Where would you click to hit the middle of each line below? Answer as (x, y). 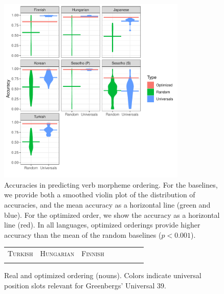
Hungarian (57, 253)
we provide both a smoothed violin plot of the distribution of (100, 195)
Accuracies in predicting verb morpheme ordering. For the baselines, (111, 184)
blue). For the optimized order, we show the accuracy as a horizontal (112, 214)
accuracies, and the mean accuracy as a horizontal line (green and (107, 204)
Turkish (20, 253)
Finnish (93, 253)
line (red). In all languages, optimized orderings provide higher (102, 225)
